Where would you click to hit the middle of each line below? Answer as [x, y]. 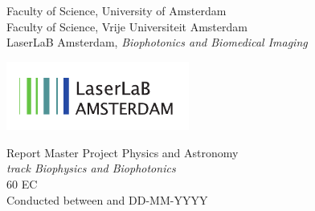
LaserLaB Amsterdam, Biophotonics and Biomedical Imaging [157, 42]
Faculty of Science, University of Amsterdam [117, 10]
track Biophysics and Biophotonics [91, 168]
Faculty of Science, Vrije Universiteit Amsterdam [127, 26]
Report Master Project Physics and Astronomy [123, 152]
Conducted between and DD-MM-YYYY [107, 199]
